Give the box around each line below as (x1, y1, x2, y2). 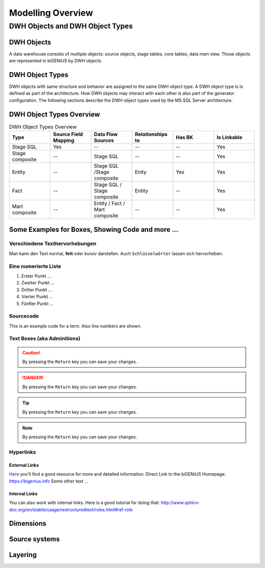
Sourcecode (9, 312, 39, 319)
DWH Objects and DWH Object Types (9, 22, 133, 30)
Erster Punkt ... (21, 273, 52, 279)
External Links (9, 462, 39, 468)
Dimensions (9, 519, 47, 528)
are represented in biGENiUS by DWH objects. (9, 58, 103, 64)
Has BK (176, 134, 193, 141)
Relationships (135, 131, 168, 138)
